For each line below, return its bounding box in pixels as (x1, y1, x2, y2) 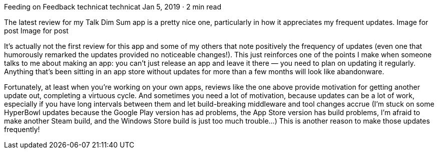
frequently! (4, 125, 40, 134)
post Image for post (4, 26, 69, 35)
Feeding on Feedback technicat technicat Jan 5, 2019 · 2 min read (4, 2, 222, 11)
